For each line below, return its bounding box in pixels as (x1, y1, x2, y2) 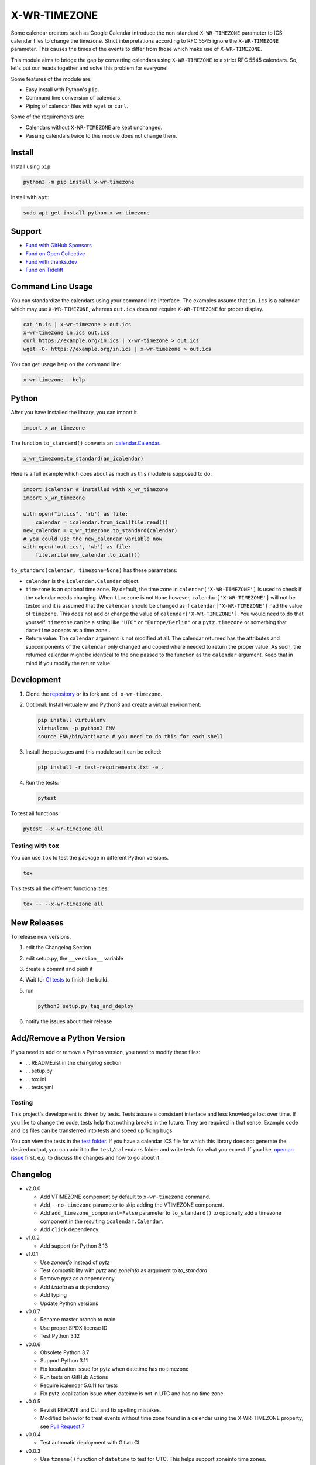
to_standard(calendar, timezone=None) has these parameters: (11, 567, 178, 574)
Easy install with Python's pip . (25, 86, 99, 93)
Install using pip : (11, 163, 52, 170)
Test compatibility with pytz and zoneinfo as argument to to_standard (40, 1267, 208, 1274)
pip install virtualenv (37, 717, 107, 723)
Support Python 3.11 (40, 1357, 88, 1364)
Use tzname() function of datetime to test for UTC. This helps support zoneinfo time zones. (40, 1456, 266, 1463)
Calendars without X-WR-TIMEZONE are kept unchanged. (25, 124, 163, 131)
